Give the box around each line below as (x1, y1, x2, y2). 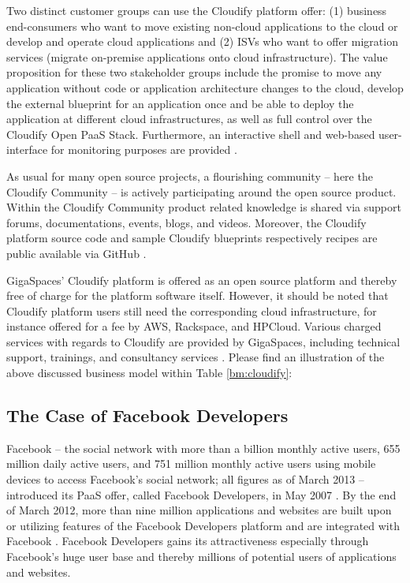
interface (6, 141, 48, 158)
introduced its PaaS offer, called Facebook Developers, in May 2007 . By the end (6, 486, 397, 503)
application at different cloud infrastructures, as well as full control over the (6, 110, 372, 127)
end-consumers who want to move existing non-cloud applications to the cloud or (6, 17, 398, 34)
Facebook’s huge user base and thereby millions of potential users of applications (6, 548, 397, 565)
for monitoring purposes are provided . (50, 141, 237, 158)
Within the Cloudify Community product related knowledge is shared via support (6, 199, 401, 215)
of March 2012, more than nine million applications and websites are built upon (6, 502, 392, 518)
